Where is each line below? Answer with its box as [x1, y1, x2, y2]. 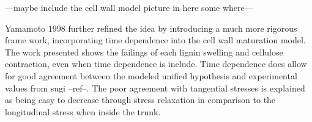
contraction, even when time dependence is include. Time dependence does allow [5, 57, 307, 70]
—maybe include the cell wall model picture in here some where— [5, 1, 253, 13]
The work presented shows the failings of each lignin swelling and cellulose [5, 45, 283, 58]
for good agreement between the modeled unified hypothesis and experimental [5, 69, 297, 82]
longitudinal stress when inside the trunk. [5, 105, 161, 118]
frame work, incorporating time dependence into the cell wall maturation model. [5, 34, 306, 46]
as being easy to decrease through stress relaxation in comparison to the [5, 93, 276, 106]
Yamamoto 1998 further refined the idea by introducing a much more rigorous [5, 21, 297, 34]
